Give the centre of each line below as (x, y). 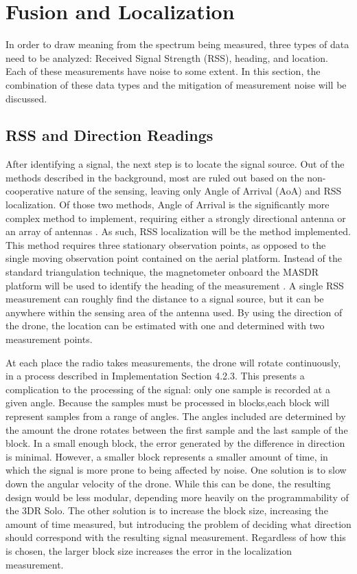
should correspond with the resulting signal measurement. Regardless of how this (176, 537)
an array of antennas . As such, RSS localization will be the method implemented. (178, 231)
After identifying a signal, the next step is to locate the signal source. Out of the (175, 164)
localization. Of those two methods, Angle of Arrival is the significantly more (168, 205)
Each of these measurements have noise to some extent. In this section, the (163, 71)
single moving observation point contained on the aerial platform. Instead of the (174, 258)
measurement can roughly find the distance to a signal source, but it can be (165, 299)
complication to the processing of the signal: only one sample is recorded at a (168, 389)
